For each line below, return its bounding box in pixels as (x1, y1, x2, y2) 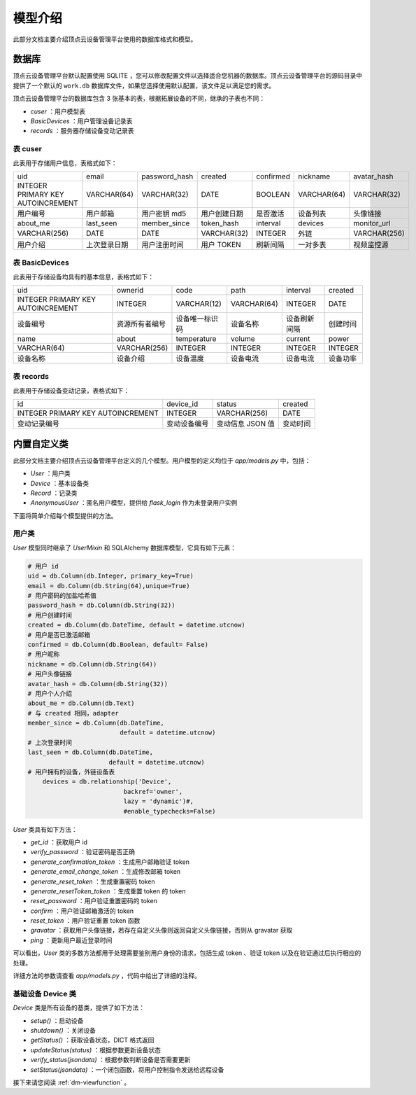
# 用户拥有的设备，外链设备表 (27, 768, 115, 776)
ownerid (116, 286, 144, 295)
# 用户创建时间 (27, 611, 73, 619)
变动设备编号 (166, 419, 209, 428)
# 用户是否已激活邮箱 (27, 631, 91, 639)
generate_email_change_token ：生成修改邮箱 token (30, 867, 181, 876)
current (285, 334, 310, 344)
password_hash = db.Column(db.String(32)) (27, 601, 175, 609)
